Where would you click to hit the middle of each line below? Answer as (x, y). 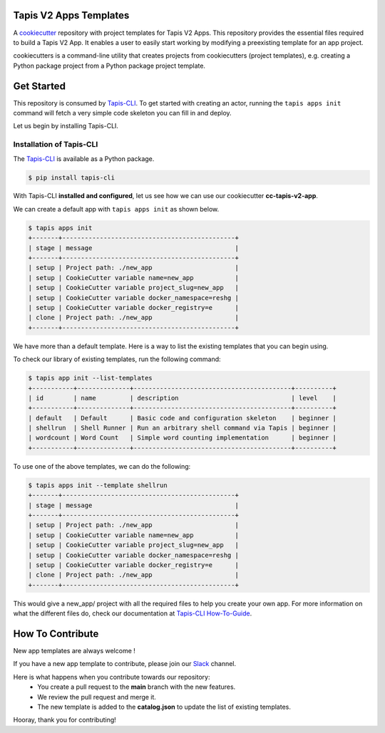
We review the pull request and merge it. (97, 697)
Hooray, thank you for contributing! (65, 720)
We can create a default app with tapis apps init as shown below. (116, 209)
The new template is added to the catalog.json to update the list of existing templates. (164, 707)
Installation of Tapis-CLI (56, 145)
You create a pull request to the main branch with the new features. (137, 687)
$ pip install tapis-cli (72, 177)
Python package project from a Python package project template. (109, 66)
